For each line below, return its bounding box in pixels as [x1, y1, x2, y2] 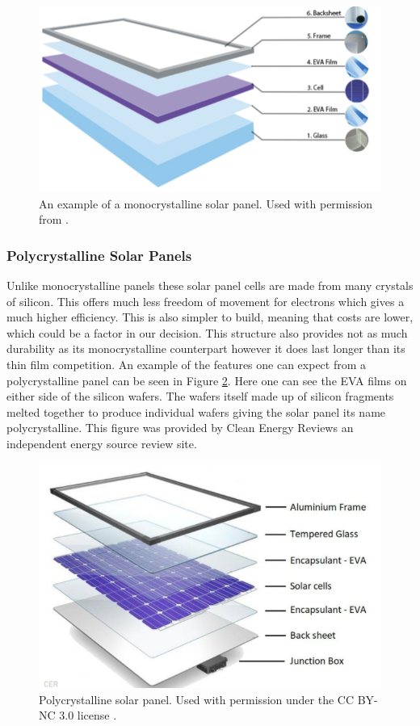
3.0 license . [59, 707, 117, 724]
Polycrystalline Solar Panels [6, 245, 192, 265]
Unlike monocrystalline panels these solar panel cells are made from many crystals [6, 276, 414, 293]
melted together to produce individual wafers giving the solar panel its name [6, 403, 386, 420]
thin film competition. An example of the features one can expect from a [6, 355, 367, 372]
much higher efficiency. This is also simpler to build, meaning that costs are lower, [6, 308, 414, 325]
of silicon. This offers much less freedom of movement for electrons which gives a [6, 292, 405, 309]
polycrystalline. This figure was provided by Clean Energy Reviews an [6, 419, 354, 436]
